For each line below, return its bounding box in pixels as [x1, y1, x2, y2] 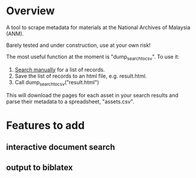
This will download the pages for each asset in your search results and [6, 91, 179, 98]
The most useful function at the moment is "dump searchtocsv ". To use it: [6, 53, 179, 62]
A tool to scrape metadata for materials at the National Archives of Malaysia [6, 24, 191, 31]
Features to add [6, 119, 85, 132]
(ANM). [6, 30, 24, 37]
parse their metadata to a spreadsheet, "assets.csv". [6, 98, 134, 105]
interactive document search [6, 142, 115, 152]
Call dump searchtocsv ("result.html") [14, 78, 99, 87]
